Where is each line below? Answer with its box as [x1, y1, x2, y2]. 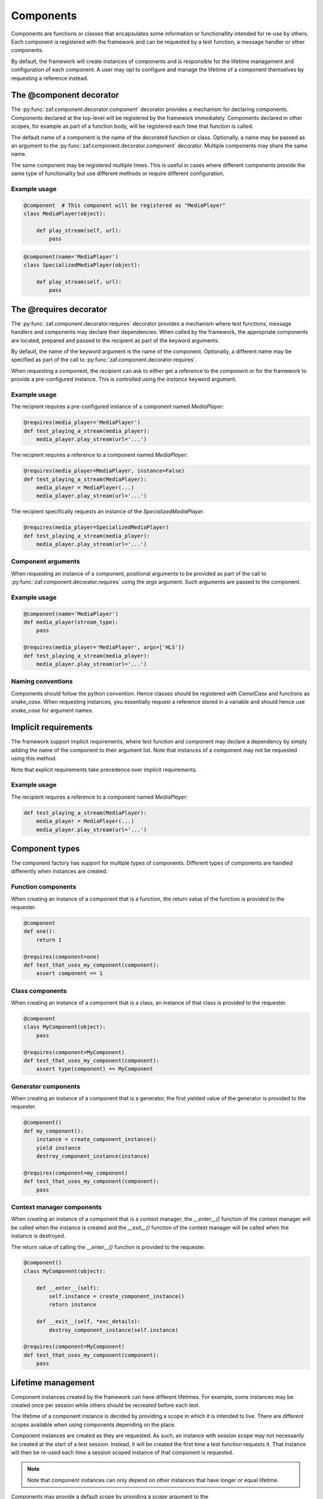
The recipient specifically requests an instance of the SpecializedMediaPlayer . [11, 508, 205, 515]
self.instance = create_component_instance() [48, 1293, 185, 1300]
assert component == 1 [36, 970, 103, 977]
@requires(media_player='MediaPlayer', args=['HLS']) [23, 644, 185, 651]
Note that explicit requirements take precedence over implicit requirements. [11, 766, 197, 773]
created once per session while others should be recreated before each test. [11, 1402, 200, 1409]
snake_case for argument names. [11, 706, 94, 714]
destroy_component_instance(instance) [36, 1153, 150, 1160]
